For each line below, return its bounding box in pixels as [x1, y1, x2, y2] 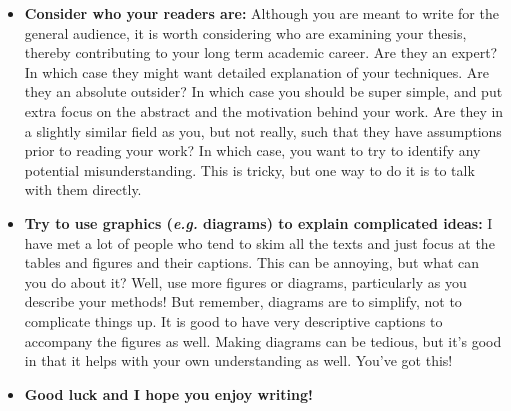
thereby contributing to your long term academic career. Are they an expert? [24, 42, 498, 63]
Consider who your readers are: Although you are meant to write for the [24, 3, 499, 23]
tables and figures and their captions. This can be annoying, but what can [24, 252, 480, 273]
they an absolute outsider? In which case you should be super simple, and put [24, 81, 503, 102]
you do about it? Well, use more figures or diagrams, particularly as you [24, 271, 467, 292]
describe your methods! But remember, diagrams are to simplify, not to [24, 291, 462, 312]
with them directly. [24, 179, 142, 200]
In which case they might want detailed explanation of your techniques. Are [24, 61, 489, 82]
